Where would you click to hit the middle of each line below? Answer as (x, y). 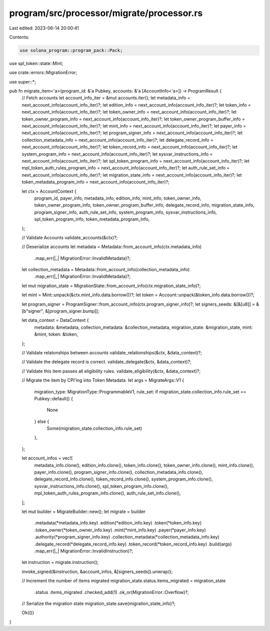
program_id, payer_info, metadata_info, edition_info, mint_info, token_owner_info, (118, 198)
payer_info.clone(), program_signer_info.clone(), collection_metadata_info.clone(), (119, 472)
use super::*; (22, 82)
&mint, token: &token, (56, 334)
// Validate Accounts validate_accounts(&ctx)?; (70, 237)
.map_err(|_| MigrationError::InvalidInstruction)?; (84, 551)
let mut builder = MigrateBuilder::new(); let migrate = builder (84, 511)
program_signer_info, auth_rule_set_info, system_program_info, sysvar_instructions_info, (125, 212)
